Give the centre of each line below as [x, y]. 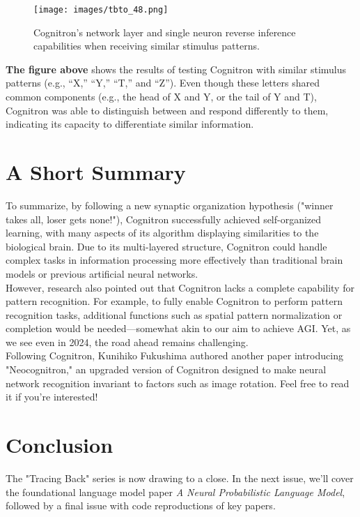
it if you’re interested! [52, 397]
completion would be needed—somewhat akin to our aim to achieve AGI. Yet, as [178, 328]
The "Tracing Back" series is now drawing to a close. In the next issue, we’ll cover [180, 478]
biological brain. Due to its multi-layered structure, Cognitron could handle [166, 246]
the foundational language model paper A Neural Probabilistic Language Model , [175, 492]
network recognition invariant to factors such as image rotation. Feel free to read [178, 383]
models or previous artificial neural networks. [102, 273]
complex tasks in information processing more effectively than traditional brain [174, 260]
